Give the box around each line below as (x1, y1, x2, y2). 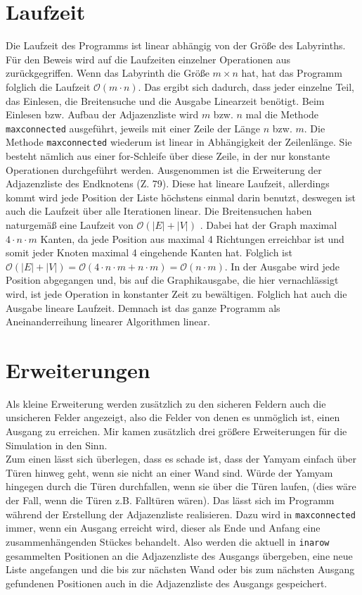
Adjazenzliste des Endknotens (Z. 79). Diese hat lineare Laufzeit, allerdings (6, 176, 330, 191)
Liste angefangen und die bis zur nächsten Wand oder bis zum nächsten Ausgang (6, 562, 355, 577)
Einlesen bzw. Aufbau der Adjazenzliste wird (6, 107, 199, 122)
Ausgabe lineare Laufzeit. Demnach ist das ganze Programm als (6, 300, 280, 315)
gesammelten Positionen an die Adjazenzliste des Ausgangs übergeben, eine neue (6, 548, 353, 563)
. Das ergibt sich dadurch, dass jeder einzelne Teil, (138, 79, 355, 94)
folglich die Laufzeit (6, 79, 91, 94)
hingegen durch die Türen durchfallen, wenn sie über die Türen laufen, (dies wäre (6, 479, 356, 494)
